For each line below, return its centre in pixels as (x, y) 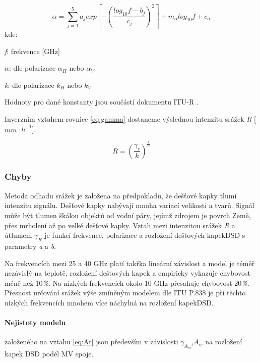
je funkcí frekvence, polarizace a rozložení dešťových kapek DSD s (145, 235)
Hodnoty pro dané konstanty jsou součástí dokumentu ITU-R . (102, 102)
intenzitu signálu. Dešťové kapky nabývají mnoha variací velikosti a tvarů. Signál (129, 205)
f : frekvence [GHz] (32, 51)
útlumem (18, 235)
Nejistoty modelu (35, 322)
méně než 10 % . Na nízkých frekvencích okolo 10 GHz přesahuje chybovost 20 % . (127, 282)
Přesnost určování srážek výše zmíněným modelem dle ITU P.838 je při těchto (125, 293)
